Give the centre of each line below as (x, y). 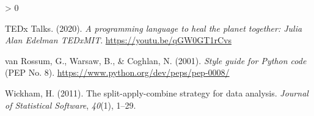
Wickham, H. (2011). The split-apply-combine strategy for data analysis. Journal (157, 92)
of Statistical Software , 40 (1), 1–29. (71, 105)
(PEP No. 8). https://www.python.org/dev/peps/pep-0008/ (117, 72)
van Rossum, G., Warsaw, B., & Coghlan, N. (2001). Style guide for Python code (156, 60)
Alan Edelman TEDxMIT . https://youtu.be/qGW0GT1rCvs (118, 40)
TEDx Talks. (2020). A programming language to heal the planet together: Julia (154, 28)
